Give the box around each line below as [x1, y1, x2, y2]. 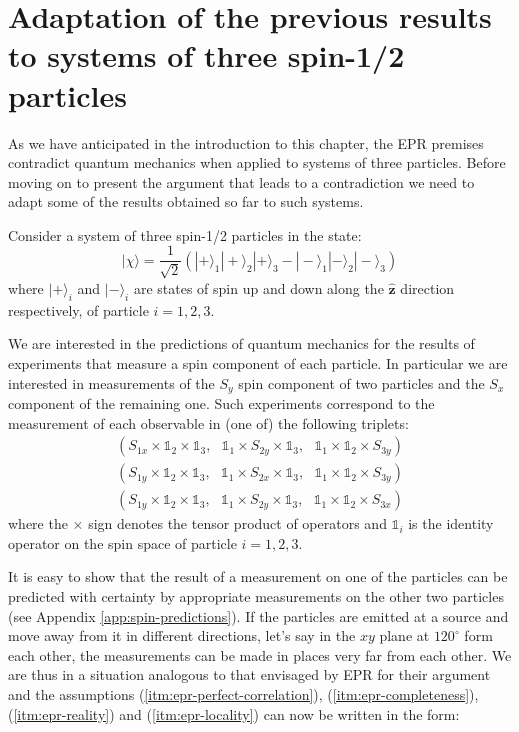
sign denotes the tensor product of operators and [88, 513, 387, 534]
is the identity [408, 513, 494, 534]
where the [8, 513, 68, 534]
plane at [379, 625, 430, 646]
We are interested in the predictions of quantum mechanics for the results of [8, 333, 475, 354]
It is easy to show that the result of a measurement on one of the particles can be [8, 566, 508, 587]
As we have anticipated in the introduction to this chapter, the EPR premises [8, 132, 484, 153]
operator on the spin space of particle [8, 532, 237, 553]
